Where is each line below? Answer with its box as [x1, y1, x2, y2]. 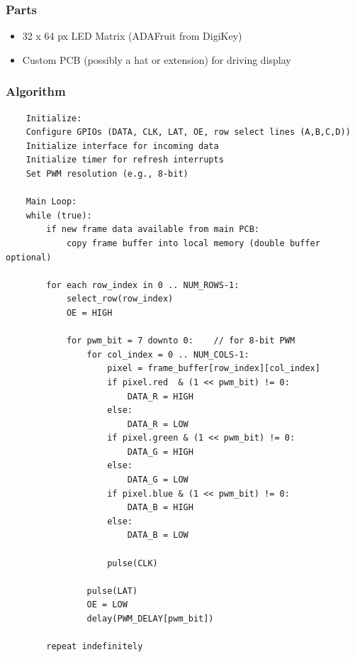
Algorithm [6, 82, 66, 100]
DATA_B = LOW [127, 530, 188, 541]
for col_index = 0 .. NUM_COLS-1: [86, 349, 249, 360]
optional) [6, 252, 52, 263]
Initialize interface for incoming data [26, 140, 219, 151]
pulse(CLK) [107, 558, 158, 568]
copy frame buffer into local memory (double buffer [66, 238, 320, 248]
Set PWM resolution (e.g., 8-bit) [26, 169, 188, 179]
